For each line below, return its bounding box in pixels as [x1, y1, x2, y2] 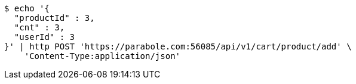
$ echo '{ [4, 4, 50, 13]
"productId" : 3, [14, 13, 95, 23]
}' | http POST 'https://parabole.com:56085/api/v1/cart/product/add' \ [4, 42, 352, 51]
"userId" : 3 [14, 32, 75, 42]
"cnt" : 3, [14, 23, 65, 32]
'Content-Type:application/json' [24, 51, 181, 61]
